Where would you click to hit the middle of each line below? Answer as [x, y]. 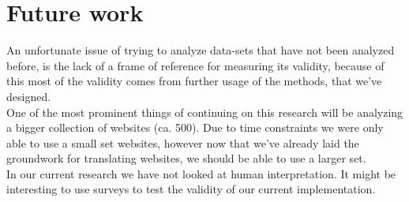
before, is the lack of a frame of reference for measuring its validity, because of [195, 65]
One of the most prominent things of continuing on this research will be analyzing [205, 112]
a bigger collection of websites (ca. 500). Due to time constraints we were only [195, 127]
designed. [29, 96]
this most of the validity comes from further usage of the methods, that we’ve [194, 81]
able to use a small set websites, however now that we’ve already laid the [183, 142]
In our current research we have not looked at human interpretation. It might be [201, 173]
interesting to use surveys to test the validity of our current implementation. [191, 189]
